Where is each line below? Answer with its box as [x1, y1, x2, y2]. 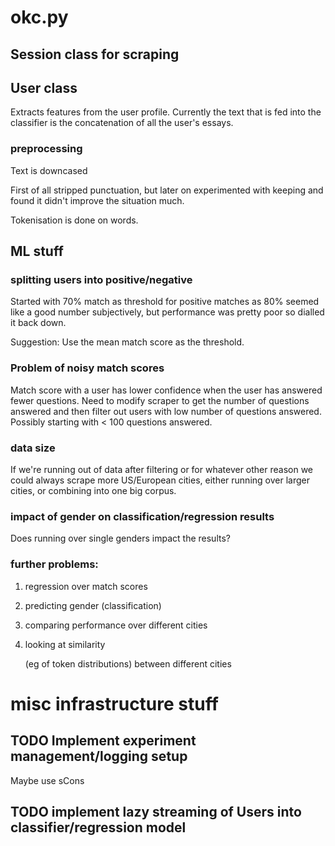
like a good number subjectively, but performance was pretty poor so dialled [10, 306, 325, 318]
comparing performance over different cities [24, 619, 208, 631]
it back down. [10, 317, 67, 329]
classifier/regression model [10, 819, 187, 836]
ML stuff [10, 243, 64, 260]
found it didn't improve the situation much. [10, 194, 185, 206]
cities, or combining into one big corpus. [10, 484, 177, 496]
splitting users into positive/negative [10, 273, 193, 286]
